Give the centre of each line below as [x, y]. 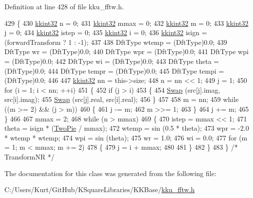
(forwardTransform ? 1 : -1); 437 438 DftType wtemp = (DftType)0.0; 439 [116, 42]
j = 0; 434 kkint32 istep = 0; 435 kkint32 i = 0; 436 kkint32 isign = [106, 32]
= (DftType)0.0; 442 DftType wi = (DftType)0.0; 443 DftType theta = [112, 61]
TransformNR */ [29, 156]
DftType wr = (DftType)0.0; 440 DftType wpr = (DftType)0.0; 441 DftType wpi [126, 51]
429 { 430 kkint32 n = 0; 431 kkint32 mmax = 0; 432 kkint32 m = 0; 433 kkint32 [126, 23]
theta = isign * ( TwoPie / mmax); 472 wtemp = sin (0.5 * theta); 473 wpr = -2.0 [127, 128]
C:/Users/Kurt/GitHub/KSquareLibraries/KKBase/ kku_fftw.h [100, 189]
